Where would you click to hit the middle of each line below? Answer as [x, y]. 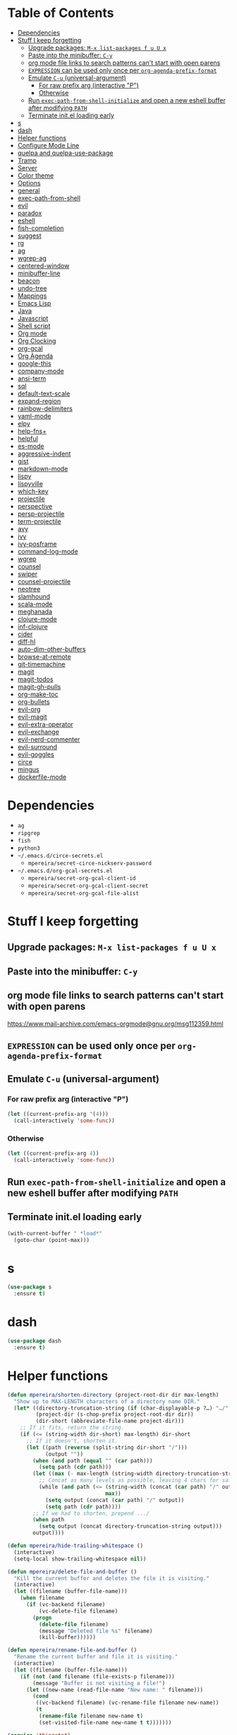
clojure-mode [37, 619]
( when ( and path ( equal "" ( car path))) [93, 1460]
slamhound [34, 596]
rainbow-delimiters [45, 408]
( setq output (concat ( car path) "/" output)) [115, 1500]
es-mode [31, 446]
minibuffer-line [39, 273]
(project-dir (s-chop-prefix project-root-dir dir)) [115, 1414]
